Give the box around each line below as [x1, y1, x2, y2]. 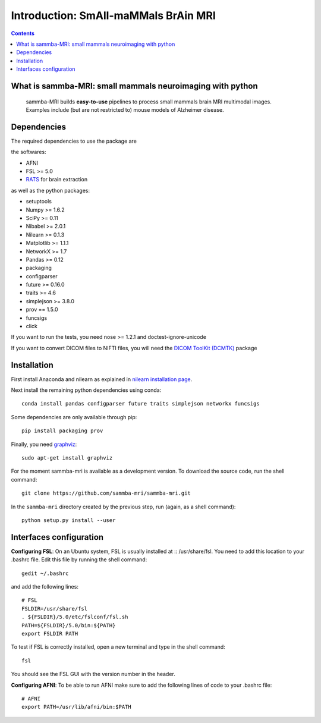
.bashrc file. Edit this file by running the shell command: [11, 556, 147, 563]
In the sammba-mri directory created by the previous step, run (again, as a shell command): [11, 503, 236, 510]
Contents [11, 30, 35, 37]
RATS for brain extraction [26, 176, 88, 183]
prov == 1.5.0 [26, 306, 58, 313]
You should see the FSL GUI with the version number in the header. [11, 671, 175, 678]
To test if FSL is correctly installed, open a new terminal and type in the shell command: [11, 643, 225, 650]
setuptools [26, 198, 52, 205]
